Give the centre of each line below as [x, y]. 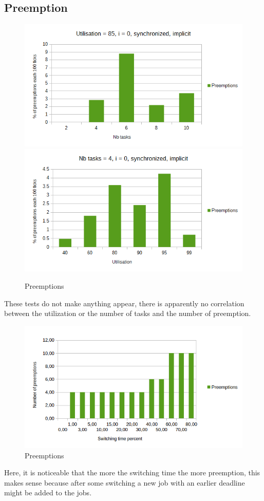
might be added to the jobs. [48, 493]
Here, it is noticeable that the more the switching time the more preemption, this [132, 472]
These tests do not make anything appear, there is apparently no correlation [124, 303]
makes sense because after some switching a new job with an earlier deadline [125, 482]
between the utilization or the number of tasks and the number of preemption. [128, 313]
